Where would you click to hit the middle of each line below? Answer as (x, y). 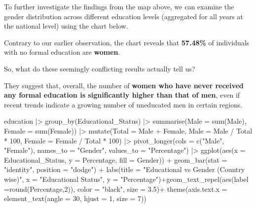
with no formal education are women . (62, 52)
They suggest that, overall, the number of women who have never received (124, 85)
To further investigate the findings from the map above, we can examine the (119, 6)
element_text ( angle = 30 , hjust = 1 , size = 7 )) (75, 198)
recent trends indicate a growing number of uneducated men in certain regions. (123, 104)
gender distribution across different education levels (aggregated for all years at (124, 16)
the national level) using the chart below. (66, 26)
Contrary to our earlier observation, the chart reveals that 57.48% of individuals (127, 42)
